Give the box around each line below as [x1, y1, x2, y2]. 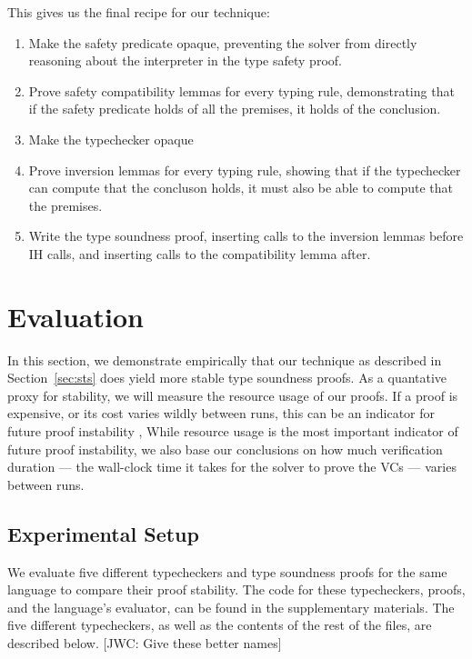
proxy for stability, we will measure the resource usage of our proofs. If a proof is [7, 385, 458, 404]
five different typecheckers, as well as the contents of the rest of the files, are [7, 615, 432, 634]
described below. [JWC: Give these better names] [7, 633, 282, 652]
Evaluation [7, 297, 144, 334]
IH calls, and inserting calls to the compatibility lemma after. [28, 244, 371, 263]
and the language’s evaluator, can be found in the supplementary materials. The [7, 597, 455, 616]
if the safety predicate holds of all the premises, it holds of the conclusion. [28, 99, 441, 118]
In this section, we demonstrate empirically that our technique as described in [7, 350, 442, 369]
